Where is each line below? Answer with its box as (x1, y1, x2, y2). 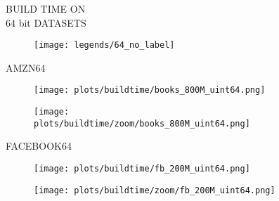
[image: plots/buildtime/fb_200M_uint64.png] (34, 164, 250, 174)
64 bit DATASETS (6, 15, 86, 30)
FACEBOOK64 (6, 138, 72, 153)
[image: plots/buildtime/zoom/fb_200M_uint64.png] (34, 185, 275, 195)
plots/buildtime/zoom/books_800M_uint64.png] (34, 118, 250, 129)
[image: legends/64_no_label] (34, 40, 175, 51)
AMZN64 (6, 60, 46, 74)
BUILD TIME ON (6, 1, 86, 15)
